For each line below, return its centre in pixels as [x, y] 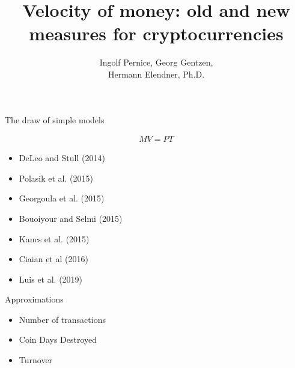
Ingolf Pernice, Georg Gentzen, [156, 62]
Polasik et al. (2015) [56, 178]
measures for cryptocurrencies [156, 33]
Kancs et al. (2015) [54, 238]
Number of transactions [62, 319]
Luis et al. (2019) [51, 279]
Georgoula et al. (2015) [62, 198]
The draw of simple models [55, 119]
